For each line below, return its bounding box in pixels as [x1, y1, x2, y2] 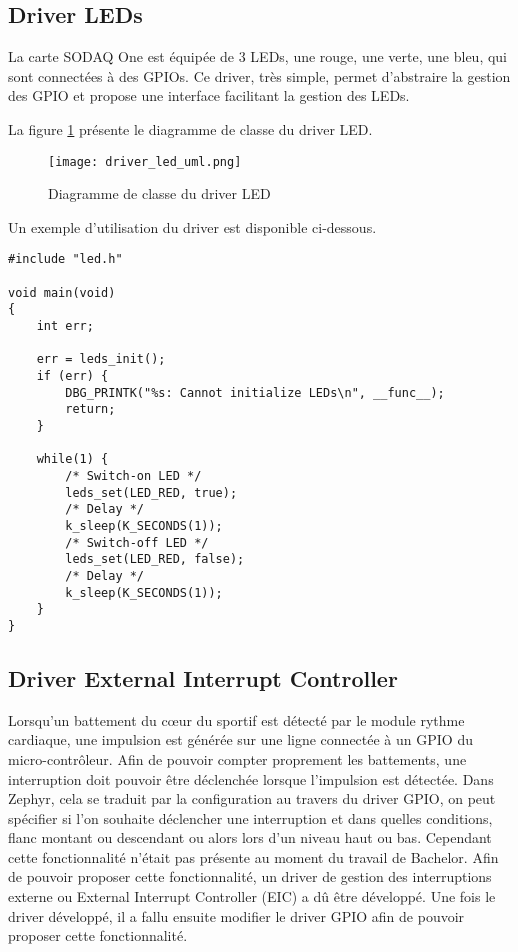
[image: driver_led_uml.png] [48, 154, 242, 169]
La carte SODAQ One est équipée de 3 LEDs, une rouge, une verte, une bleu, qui [8, 46, 507, 67]
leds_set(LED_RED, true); [65, 485, 238, 500]
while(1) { [36, 452, 109, 467]
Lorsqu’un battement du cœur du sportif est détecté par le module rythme [8, 709, 465, 730]
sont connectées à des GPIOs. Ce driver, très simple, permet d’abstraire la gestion [8, 65, 511, 86]
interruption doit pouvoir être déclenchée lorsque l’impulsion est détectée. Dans [8, 768, 494, 789]
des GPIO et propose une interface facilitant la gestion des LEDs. [8, 85, 410, 106]
